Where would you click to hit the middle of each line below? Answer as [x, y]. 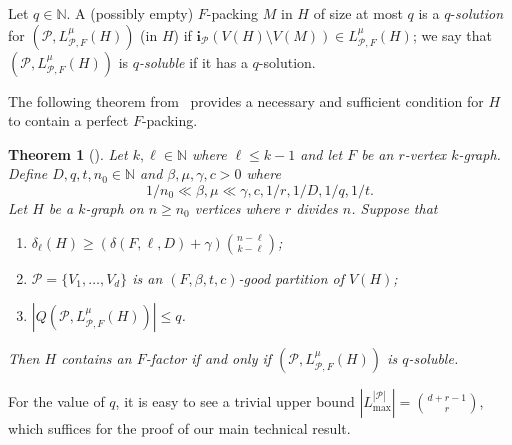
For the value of [56, 401]
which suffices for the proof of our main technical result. [179, 428]
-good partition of [291, 277]
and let [321, 153]
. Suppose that [394, 207]
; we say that [452, 34]
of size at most [358, 13]
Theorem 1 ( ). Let [68, 153]
